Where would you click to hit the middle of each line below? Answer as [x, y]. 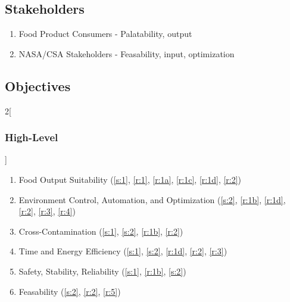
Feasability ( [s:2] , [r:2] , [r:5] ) [70, 291]
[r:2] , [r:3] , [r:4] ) [47, 211]
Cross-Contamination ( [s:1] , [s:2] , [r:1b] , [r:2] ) [101, 231]
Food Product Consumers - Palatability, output [105, 34]
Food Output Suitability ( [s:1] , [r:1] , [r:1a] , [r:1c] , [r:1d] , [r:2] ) [130, 179]
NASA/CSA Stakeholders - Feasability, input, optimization [127, 53]
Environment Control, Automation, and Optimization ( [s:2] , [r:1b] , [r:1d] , [152, 199]
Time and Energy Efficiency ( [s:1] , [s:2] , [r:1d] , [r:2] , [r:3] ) [123, 251]
